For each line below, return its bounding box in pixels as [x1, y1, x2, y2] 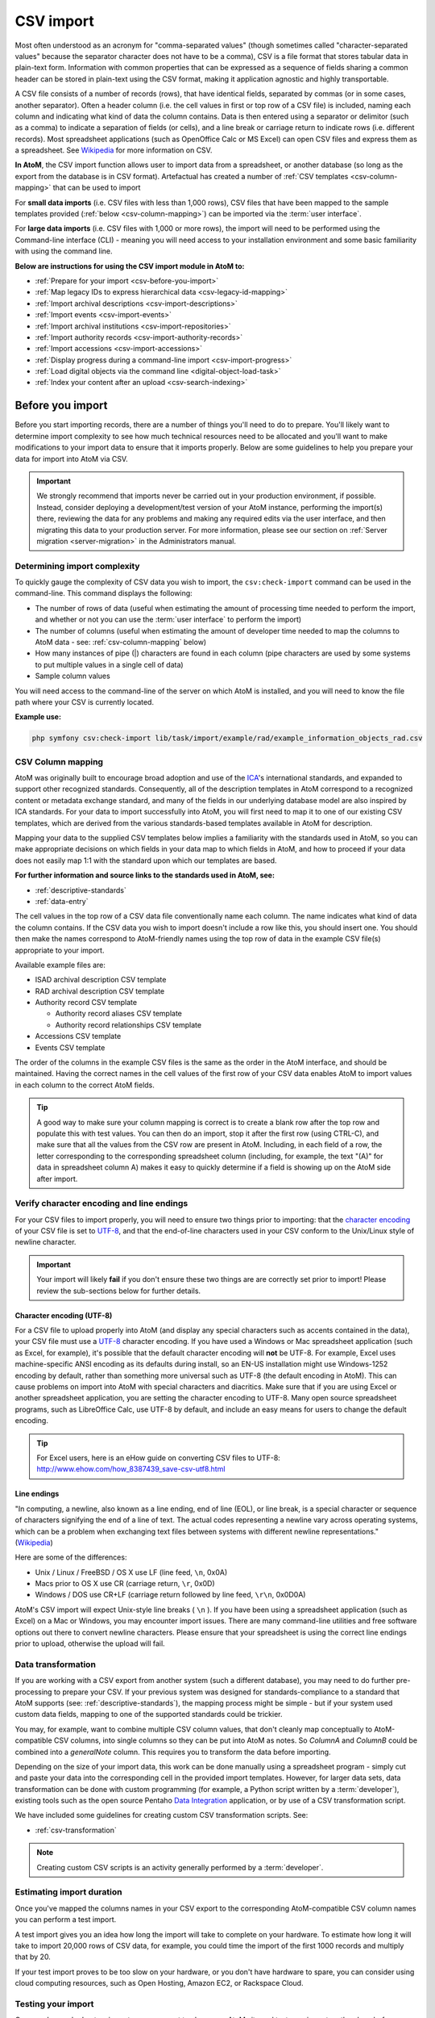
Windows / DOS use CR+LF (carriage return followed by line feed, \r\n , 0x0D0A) [35, 1590, 306, 1600]
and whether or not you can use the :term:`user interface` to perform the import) [35, 614, 302, 625]
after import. [36, 1174, 78, 1183]
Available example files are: [14, 960, 106, 969]
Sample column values [35, 671, 110, 681]
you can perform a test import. [14, 1915, 117, 1924]
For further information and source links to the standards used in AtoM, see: [14, 870, 275, 880]
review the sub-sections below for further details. [36, 1286, 201, 1296]
